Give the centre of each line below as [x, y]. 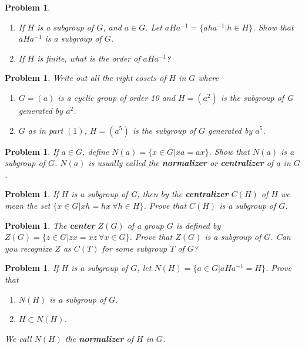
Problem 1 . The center [50, 225]
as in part [46, 130]
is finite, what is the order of [89, 58]
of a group [145, 225]
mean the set [28, 205]
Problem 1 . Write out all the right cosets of [86, 78]
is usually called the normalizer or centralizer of [181, 163]
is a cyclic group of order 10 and [116, 97]
